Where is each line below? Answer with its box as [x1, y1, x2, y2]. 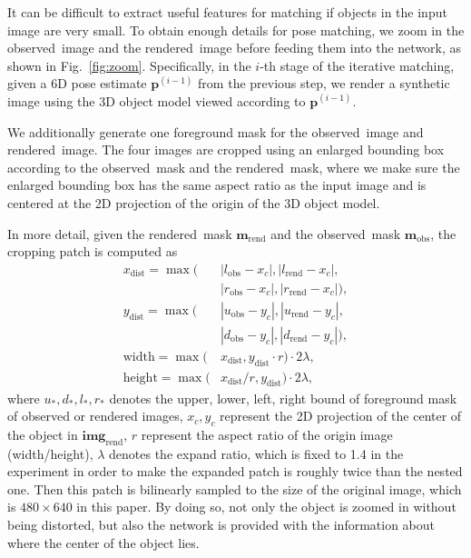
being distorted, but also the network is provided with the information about [7, 515, 436, 534]
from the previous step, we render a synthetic [198, 74, 450, 93]
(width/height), [7, 443, 93, 463]
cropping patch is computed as [7, 242, 178, 261]
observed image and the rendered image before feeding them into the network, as [7, 38, 462, 57]
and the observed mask [270, 224, 401, 243]
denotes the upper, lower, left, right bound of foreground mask [109, 388, 457, 407]
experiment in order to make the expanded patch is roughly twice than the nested [7, 462, 463, 481]
